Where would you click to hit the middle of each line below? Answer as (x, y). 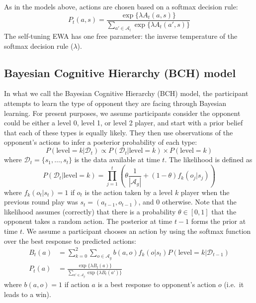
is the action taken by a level (129, 192)
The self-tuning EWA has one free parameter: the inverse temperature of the (121, 36)
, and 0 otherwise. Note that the (187, 202)
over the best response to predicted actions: (70, 241)
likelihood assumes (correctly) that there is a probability (90, 211)
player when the (205, 192)
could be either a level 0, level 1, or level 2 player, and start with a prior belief (124, 123)
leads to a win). (28, 294)
